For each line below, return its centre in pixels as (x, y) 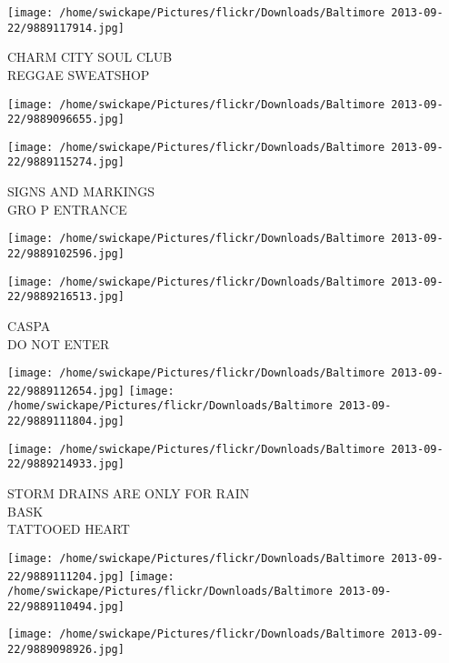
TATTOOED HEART (69, 529)
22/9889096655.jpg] (66, 120)
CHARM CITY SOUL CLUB (90, 57)
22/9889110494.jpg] (66, 606)
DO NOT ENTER (59, 343)
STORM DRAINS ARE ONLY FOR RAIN (129, 493)
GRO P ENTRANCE (67, 209)
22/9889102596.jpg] (66, 253)
